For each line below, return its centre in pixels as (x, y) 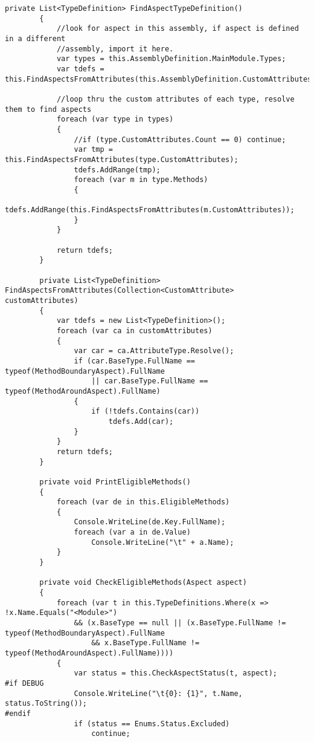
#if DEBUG (24, 683)
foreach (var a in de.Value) (132, 532)
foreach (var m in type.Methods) (141, 180)
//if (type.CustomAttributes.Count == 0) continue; (180, 139)
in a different (35, 38)
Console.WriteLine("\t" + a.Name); (163, 542)
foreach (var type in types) (115, 119)
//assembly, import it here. (115, 49)
